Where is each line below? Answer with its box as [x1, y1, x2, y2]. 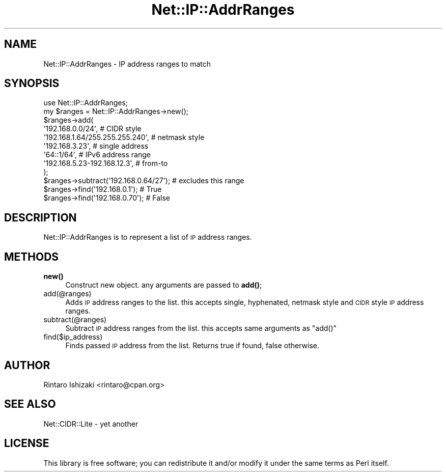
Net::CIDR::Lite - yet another [43, 419, 138, 428]
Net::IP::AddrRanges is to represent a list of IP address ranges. [43, 233, 252, 242]
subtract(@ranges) [43, 315, 107, 324]
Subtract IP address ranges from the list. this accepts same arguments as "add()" [65, 324, 337, 333]
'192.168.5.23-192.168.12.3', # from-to [43, 159, 168, 168]
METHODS [4, 250, 59, 263]
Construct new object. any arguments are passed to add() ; [65, 281, 262, 290]
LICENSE [4, 437, 49, 450]
